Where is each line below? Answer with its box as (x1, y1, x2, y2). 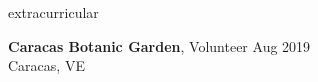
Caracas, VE (8, 55, 85, 76)
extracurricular (8, 2, 99, 22)
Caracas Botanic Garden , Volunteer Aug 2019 (8, 35, 311, 56)
